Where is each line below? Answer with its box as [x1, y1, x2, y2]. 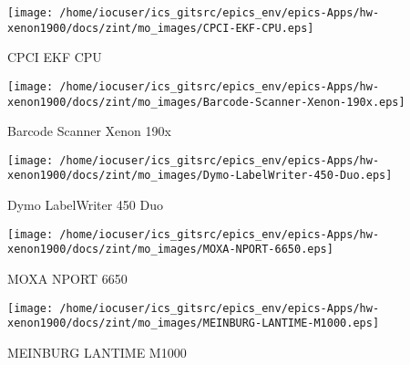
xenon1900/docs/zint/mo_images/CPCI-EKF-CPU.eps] [7, 21, 314, 35]
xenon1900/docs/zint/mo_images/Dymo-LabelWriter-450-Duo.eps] [7, 169, 393, 182]
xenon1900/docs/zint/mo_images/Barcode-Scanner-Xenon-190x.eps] [7, 95, 405, 109]
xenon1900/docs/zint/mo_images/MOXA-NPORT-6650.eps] [7, 243, 333, 256]
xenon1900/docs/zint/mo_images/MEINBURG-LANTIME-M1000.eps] [7, 317, 380, 330]
